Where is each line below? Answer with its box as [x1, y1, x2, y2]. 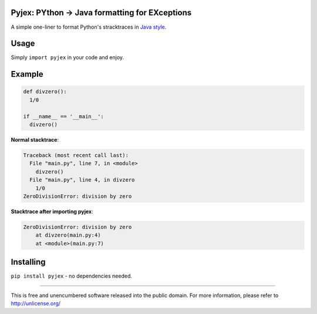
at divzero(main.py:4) [35, 232, 101, 238]
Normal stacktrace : [11, 136, 59, 143]
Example [11, 69, 43, 79]
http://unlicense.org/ [11, 299, 61, 307]
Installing [11, 257, 46, 267]
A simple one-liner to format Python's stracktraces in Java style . [11, 23, 167, 30]
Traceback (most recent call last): [23, 152, 129, 158]
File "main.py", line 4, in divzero [29, 176, 135, 183]
